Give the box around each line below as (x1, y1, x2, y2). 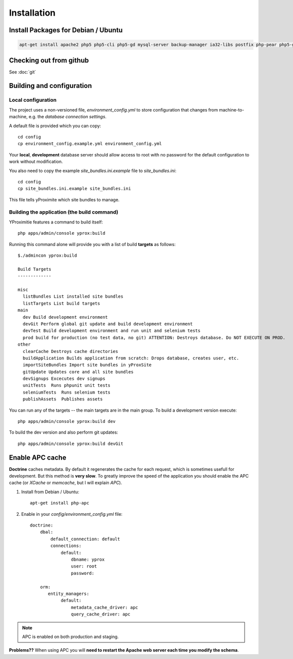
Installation (9, 7, 56, 18)
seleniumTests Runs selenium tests (22, 389, 111, 395)
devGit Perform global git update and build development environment (22, 321, 193, 327)
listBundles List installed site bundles (22, 294, 124, 299)
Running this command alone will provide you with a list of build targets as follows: (9, 241, 176, 247)
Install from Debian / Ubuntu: (21, 489, 80, 495)
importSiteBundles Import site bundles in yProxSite (22, 362, 152, 368)
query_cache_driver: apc (71, 612, 130, 617)
